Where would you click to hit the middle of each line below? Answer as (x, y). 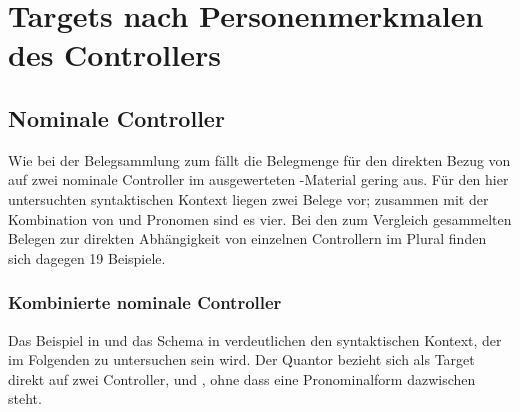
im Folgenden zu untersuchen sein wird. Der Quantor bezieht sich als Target (241, 359)
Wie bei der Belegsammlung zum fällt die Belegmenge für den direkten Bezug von (259, 159)
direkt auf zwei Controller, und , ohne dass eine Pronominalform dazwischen (242, 378)
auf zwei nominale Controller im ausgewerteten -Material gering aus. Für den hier (258, 179)
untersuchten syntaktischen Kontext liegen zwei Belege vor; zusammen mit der (248, 198)
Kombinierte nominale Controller (145, 302)
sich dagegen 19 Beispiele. (87, 257)
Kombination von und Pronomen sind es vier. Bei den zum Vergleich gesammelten (260, 218)
